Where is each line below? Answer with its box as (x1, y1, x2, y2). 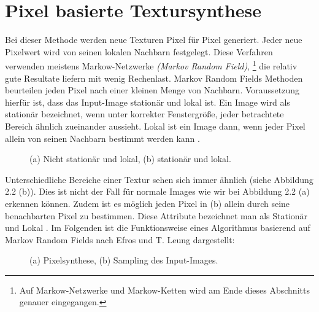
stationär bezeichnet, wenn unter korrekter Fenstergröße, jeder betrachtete (5, 107, 284, 120)
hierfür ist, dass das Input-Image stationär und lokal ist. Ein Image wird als (5, 95, 290, 108)
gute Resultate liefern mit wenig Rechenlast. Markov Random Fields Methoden (5, 71, 303, 84)
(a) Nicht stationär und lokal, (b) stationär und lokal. (29, 152, 231, 165)
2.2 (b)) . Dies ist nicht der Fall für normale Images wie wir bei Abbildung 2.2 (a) (5, 185, 310, 198)
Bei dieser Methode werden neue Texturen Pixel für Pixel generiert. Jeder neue (5, 33, 302, 46)
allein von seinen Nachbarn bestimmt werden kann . (5, 131, 200, 144)
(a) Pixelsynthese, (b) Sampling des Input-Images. (29, 254, 218, 267)
